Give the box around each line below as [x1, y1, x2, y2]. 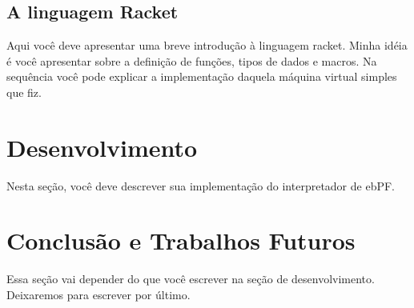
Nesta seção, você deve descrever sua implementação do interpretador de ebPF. [6, 177, 395, 194]
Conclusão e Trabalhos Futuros [6, 224, 356, 257]
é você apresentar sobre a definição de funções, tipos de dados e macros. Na [6, 52, 377, 69]
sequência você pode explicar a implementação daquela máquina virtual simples [6, 68, 397, 85]
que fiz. [6, 83, 42, 100]
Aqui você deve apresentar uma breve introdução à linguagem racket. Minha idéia [6, 37, 408, 54]
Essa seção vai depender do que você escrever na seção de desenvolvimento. [6, 270, 375, 287]
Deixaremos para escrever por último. [6, 286, 191, 303]
